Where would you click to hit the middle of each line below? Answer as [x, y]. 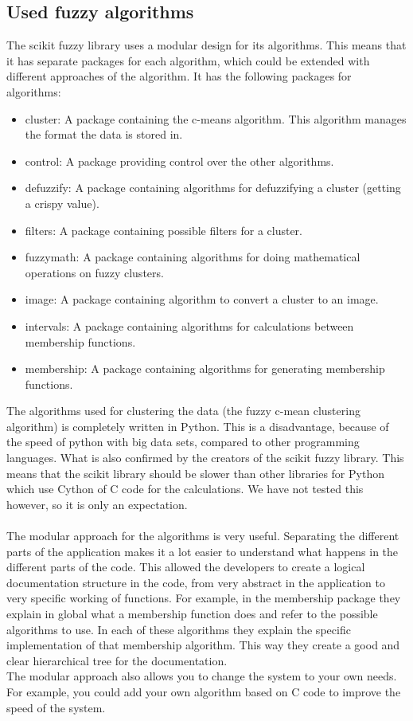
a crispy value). [62, 203]
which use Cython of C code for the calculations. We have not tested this [185, 489]
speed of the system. [56, 707]
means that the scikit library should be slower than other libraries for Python [195, 473]
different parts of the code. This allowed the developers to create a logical [186, 567]
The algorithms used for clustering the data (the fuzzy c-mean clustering [183, 411]
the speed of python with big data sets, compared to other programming [183, 442]
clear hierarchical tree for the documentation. [117, 660]
